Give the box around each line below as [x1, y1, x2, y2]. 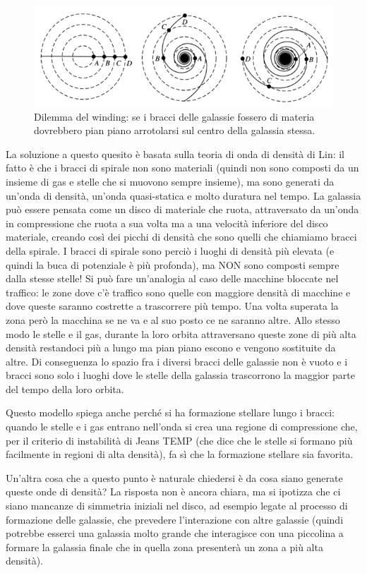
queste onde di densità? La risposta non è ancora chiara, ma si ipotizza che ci [6, 484, 341, 499]
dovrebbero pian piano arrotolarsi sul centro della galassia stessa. [34, 123, 315, 138]
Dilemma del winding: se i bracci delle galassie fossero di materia [34, 109, 315, 123]
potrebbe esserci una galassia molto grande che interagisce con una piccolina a [6, 526, 344, 541]
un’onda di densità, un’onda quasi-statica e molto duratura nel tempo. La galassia [6, 188, 361, 203]
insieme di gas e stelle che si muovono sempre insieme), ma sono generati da [6, 174, 335, 188]
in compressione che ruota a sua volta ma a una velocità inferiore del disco [6, 215, 328, 230]
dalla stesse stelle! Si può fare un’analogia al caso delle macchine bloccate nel [6, 271, 339, 286]
